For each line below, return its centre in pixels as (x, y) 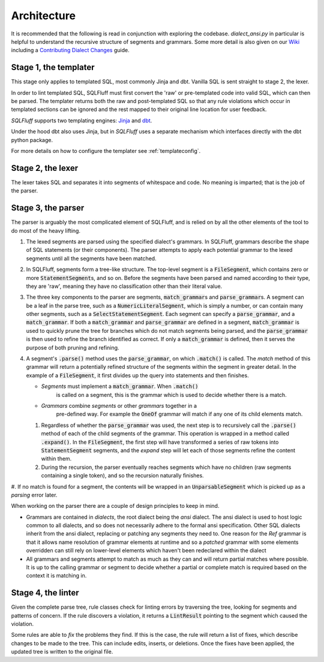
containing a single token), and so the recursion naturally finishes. (122, 476)
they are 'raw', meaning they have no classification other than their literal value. (124, 286)
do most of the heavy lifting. (46, 230)
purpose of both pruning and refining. (73, 347)
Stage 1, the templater (53, 67)
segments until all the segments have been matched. (91, 258)
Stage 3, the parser (48, 208)
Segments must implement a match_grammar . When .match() (120, 386)
